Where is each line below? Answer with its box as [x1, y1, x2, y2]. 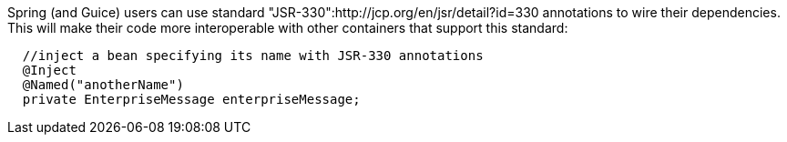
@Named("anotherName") [22, 77, 184, 92]
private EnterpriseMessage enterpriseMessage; [22, 92, 361, 106]
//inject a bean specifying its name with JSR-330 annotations [22, 48, 484, 63]
